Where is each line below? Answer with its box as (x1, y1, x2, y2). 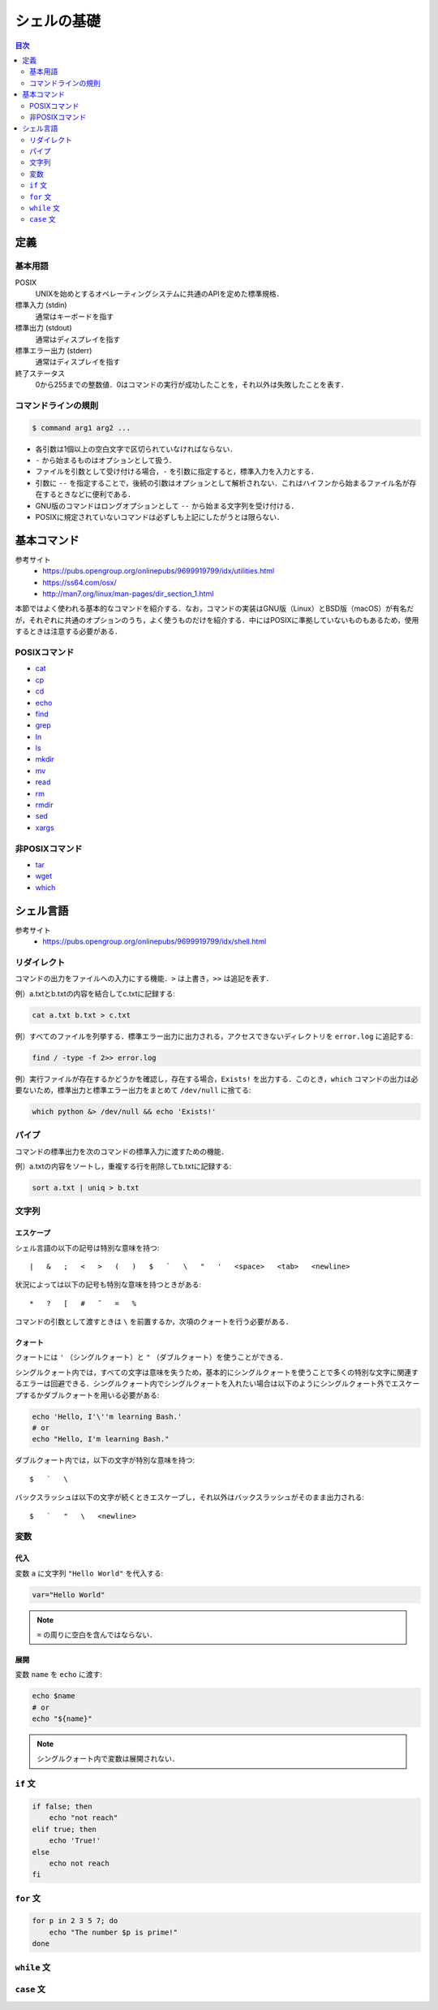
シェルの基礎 (15, 12, 101, 30)
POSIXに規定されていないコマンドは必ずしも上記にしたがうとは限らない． (35, 512, 284, 521)
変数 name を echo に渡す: (15, 1670, 103, 1679)
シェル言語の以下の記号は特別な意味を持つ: (15, 1243, 160, 1252)
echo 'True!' (49, 1836, 101, 1845)
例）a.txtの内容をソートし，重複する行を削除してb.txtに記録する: (15, 1161, 232, 1171)
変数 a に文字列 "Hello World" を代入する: (15, 1568, 164, 1578)
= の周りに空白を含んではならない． (36, 1629, 157, 1640)
